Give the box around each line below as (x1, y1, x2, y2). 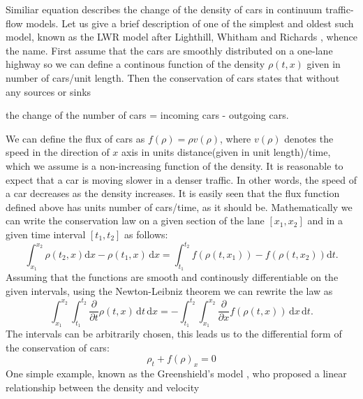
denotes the (284, 131, 334, 145)
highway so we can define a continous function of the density (6, 57, 265, 71)
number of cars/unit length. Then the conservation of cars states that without (6, 70, 340, 85)
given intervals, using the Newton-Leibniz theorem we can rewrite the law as (6, 283, 333, 298)
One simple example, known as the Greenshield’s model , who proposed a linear (6, 366, 347, 381)
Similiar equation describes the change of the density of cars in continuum (6, 2, 323, 16)
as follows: (124, 226, 168, 241)
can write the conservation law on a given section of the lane (6, 213, 265, 228)
